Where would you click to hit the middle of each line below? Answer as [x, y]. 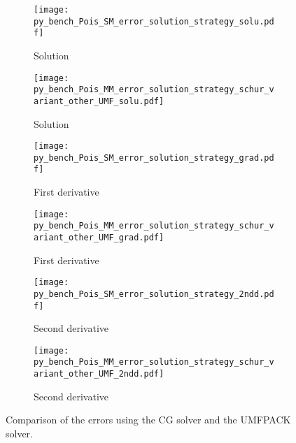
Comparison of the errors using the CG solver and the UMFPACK [148, 420]
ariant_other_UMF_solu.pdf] [99, 101]
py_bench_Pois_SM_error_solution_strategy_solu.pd [154, 21]
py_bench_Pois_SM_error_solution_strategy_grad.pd [154, 158]
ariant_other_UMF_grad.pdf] [99, 238]
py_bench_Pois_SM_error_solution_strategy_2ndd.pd [154, 294]
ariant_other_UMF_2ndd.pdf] [99, 374]
